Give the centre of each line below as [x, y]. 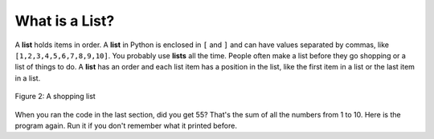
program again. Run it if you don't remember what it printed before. [126, 125]
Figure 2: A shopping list [55, 97]
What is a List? [65, 21]
